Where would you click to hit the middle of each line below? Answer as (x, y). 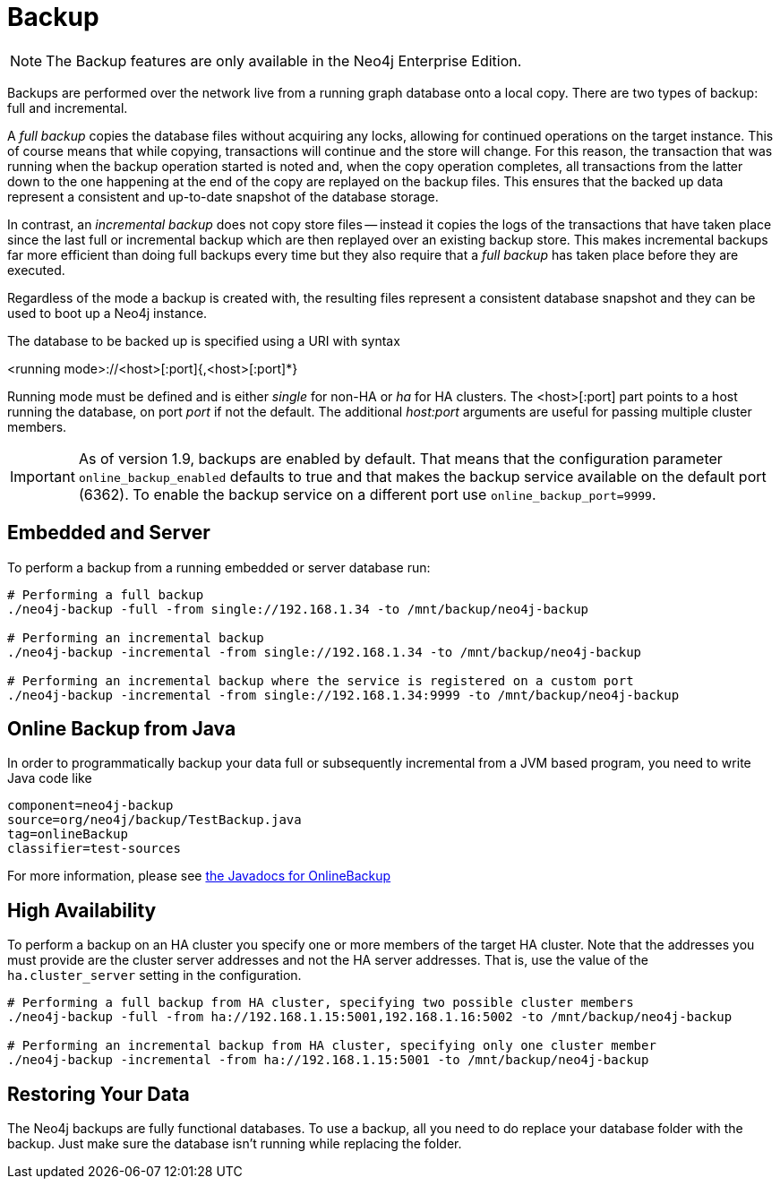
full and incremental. (68, 107)
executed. (36, 270)
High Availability (82, 910)
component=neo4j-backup (90, 806)
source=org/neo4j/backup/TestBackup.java (154, 820)
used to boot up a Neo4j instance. (107, 313)
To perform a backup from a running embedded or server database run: (219, 567)
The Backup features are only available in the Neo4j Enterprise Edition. (284, 60)
